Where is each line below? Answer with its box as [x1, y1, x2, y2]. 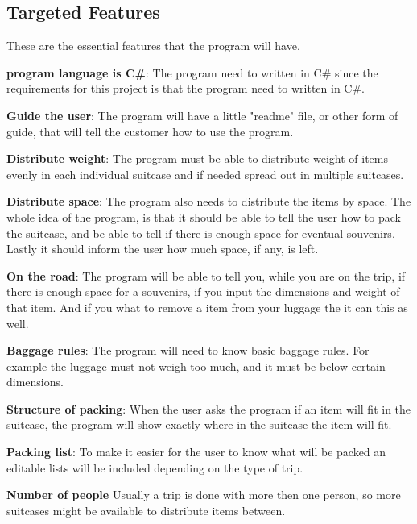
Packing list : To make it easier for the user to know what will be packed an [6, 443, 386, 460]
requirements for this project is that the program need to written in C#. [6, 80, 365, 97]
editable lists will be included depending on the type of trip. [6, 459, 303, 476]
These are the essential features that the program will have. [6, 37, 300, 54]
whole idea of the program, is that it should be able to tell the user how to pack [6, 208, 401, 225]
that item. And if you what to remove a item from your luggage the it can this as [6, 298, 408, 315]
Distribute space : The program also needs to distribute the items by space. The [6, 193, 411, 210]
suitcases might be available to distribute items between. [6, 501, 286, 518]
